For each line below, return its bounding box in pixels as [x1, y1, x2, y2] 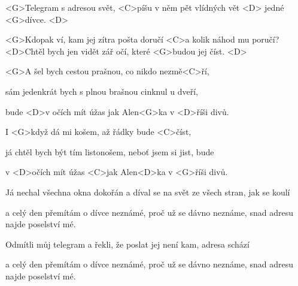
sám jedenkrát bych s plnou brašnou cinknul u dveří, [5, 85, 198, 97]
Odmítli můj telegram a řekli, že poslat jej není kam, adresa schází [5, 237, 250, 250]
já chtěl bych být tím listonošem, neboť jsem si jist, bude [5, 145, 214, 158]
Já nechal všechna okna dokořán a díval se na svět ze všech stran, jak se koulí [5, 185, 290, 198]
